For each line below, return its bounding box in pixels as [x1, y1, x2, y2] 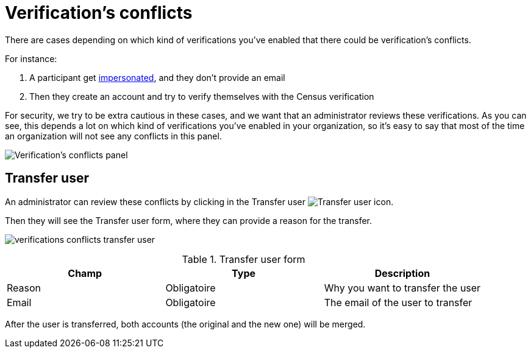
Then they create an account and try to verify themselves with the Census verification [29, 91, 374, 102]
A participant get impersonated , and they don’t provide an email [29, 72, 285, 83]
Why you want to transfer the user [324, 281, 481, 294]
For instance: [5, 53, 57, 64]
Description [374, 267, 430, 279]
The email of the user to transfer [324, 296, 472, 309]
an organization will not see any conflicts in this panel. [5, 130, 222, 141]
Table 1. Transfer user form [182, 253, 305, 265]
